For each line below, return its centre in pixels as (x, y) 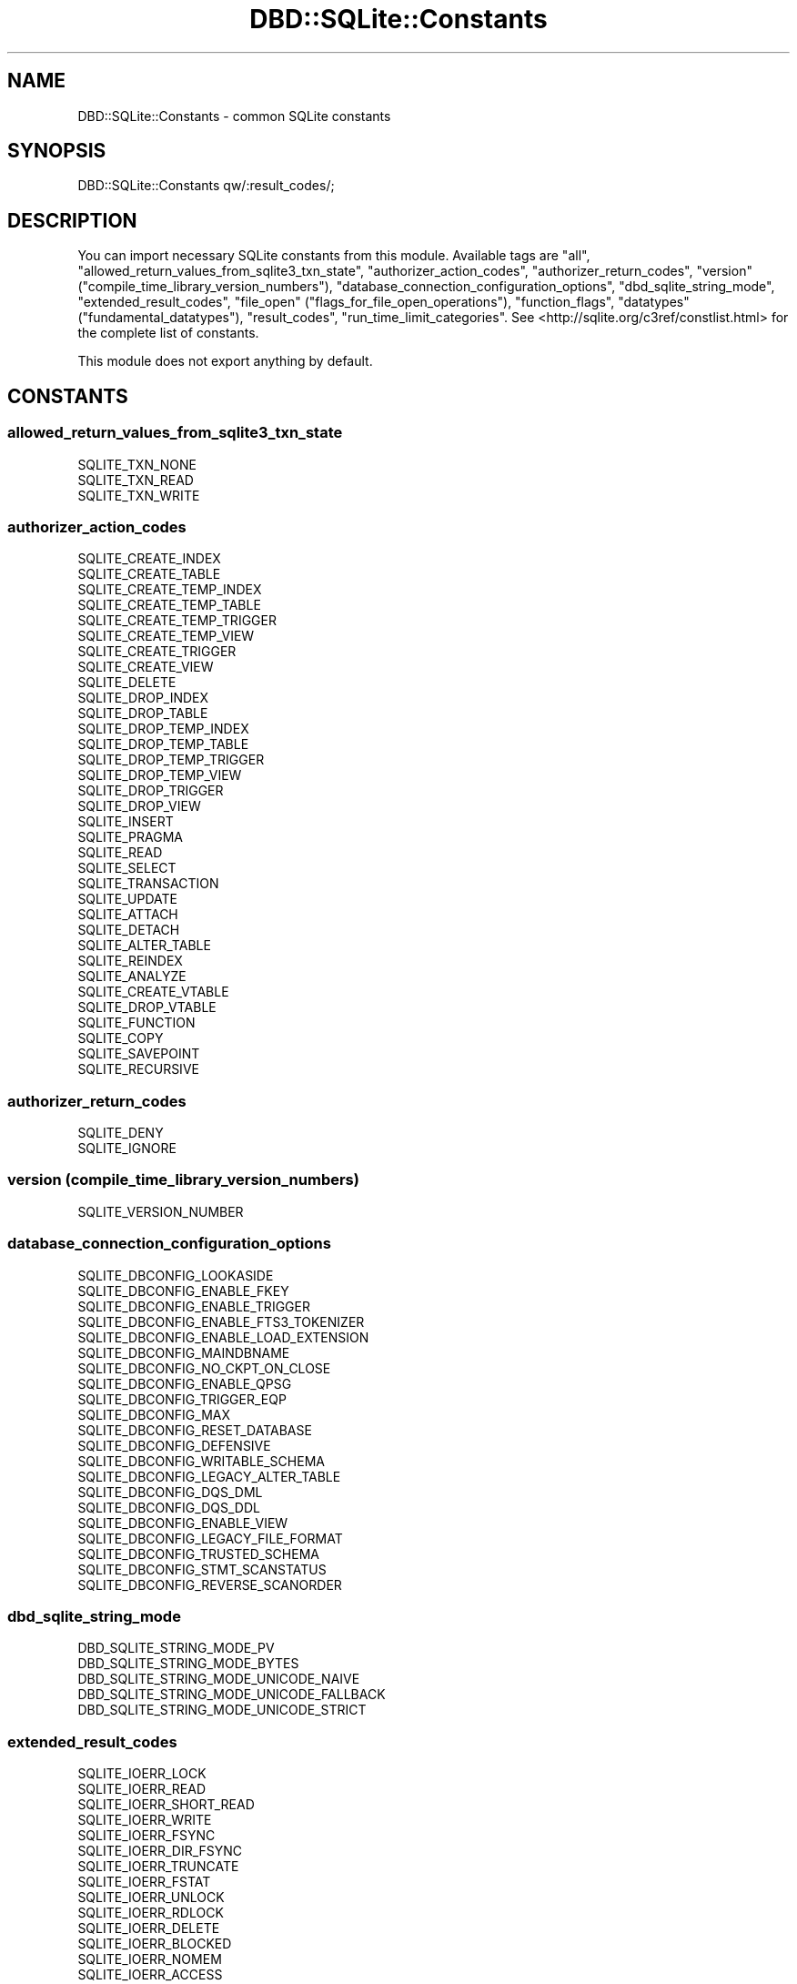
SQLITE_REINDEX (130, 961)
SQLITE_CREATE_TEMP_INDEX (170, 590)
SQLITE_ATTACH (128, 915)
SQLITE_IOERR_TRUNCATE (158, 1866)
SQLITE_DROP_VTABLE (147, 1007)
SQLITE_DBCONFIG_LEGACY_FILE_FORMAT (210, 1538)
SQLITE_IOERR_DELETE (149, 1928)
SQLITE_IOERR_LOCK (142, 1773)
